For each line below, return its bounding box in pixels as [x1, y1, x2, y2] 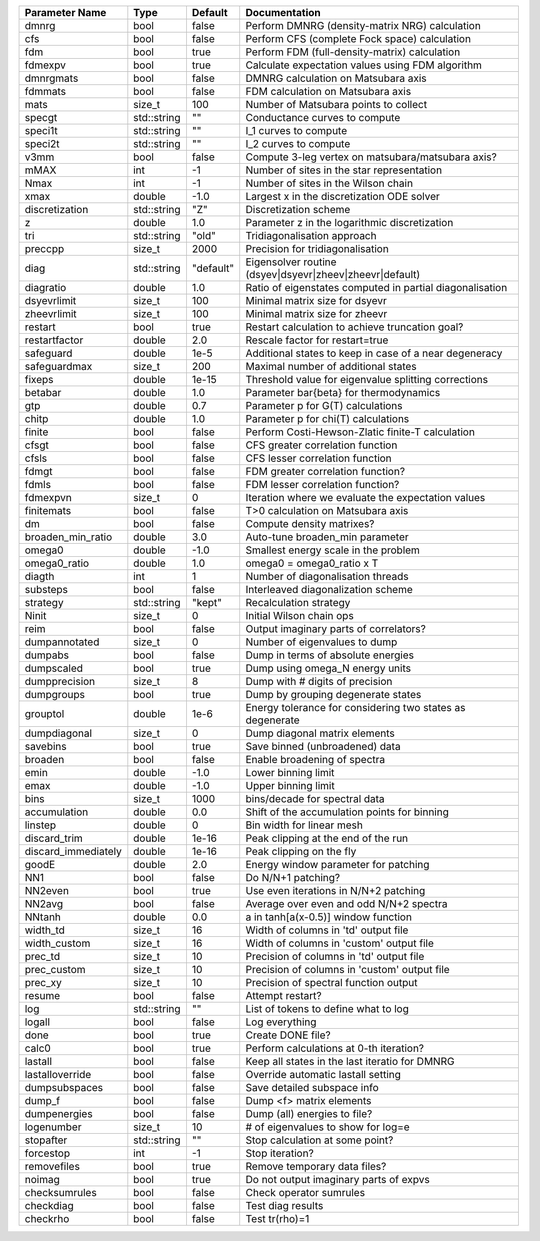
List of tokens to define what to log [245, 1002, 410, 1015]
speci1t [24, 124, 59, 137]
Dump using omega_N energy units [245, 661, 412, 675]
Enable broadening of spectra [245, 753, 386, 766]
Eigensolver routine [245, 255, 337, 269]
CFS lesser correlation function [245, 451, 392, 465]
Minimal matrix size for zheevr [245, 307, 388, 320]
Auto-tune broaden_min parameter [245, 530, 409, 544]
